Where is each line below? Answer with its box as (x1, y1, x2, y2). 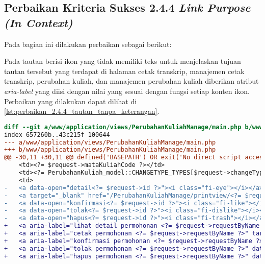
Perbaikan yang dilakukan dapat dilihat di (4, 95, 137, 106)
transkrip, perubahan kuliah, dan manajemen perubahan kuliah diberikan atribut (4, 76, 259, 86)
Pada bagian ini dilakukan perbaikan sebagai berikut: (4, 38, 172, 49)
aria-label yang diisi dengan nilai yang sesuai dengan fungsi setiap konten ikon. (4, 85, 250, 96)
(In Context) (4, 14, 73, 30)
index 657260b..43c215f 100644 (4, 131, 110, 138)
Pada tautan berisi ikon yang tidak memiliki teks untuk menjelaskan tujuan (4, 56, 241, 66)
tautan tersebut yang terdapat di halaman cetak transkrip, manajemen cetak (4, 65, 245, 76)
